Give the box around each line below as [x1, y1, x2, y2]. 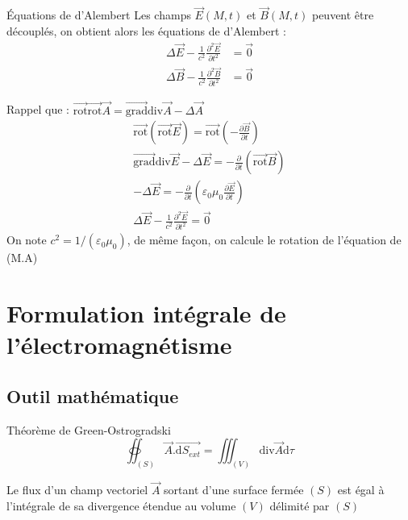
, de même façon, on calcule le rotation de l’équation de [127, 231, 402, 248]
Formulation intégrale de [6, 297, 286, 330]
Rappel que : [6, 101, 69, 118]
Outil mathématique [6, 383, 179, 408]
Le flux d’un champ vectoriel [6, 481, 148, 498]
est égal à [337, 481, 385, 498]
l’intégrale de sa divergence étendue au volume [6, 497, 236, 514]
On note [6, 231, 47, 248]
